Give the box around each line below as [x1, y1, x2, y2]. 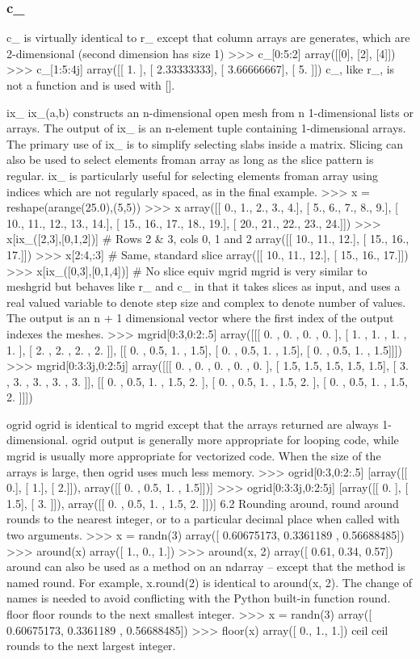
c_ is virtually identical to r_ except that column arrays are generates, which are [6, 29, 410, 46]
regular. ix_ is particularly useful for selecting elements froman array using [6, 166, 378, 183]
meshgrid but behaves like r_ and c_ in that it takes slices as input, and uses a [6, 278, 401, 295]
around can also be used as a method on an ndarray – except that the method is [6, 558, 405, 575]
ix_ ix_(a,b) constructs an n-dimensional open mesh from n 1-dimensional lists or [6, 103, 414, 120]
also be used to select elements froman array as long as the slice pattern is [6, 151, 374, 168]
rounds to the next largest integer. [6, 637, 176, 654]
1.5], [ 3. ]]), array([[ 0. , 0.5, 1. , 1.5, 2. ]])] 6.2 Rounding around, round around [6, 494, 399, 511]
